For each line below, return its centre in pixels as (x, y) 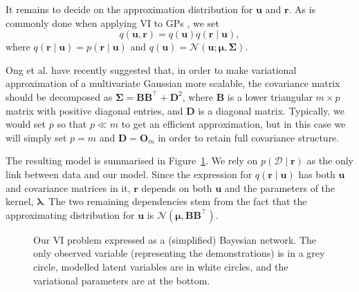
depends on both (177, 187)
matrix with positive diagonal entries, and (94, 110)
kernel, (20, 201)
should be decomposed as (59, 96)
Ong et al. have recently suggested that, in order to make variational (151, 69)
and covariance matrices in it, (68, 187)
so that (72, 124)
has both (317, 174)
